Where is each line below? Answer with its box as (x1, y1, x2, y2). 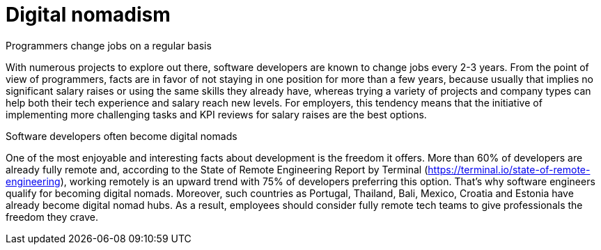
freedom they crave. (6, 210, 98, 223)
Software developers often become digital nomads (6, 130, 237, 142)
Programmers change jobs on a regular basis (6, 39, 212, 52)
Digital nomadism (6, 3, 171, 26)
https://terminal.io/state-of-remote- (428, 163, 591, 175)
